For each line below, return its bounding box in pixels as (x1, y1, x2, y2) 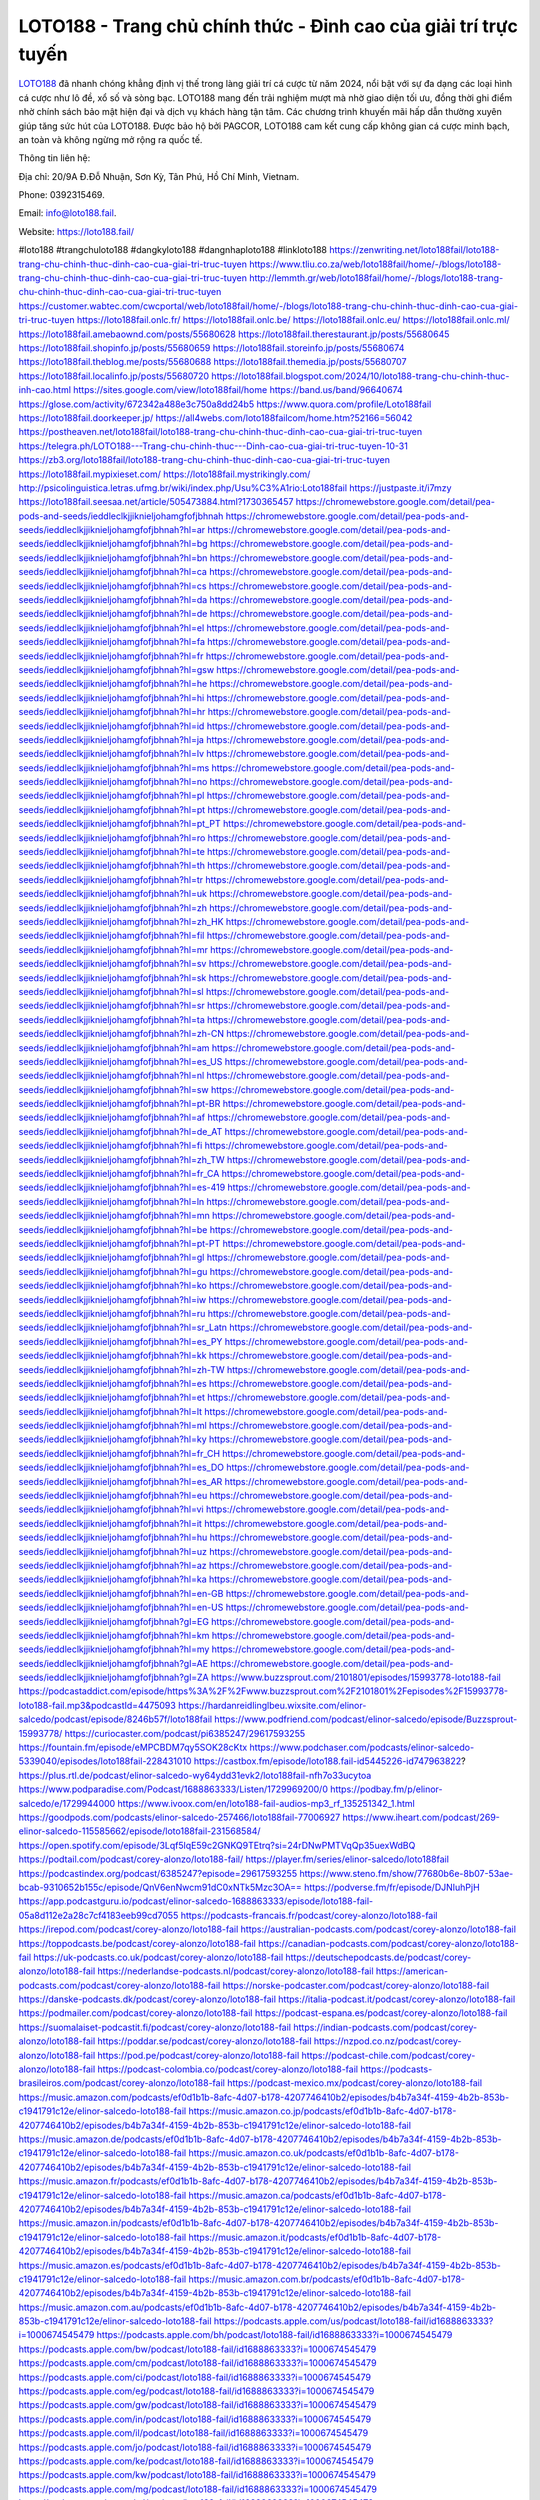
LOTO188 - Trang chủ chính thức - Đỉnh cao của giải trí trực (18, 15, 519, 37)
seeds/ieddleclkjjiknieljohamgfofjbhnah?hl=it (18, 1517, 202, 1529)
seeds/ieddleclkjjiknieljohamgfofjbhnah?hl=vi (18, 1503, 204, 1515)
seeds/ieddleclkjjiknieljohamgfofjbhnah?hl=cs (18, 580, 207, 592)
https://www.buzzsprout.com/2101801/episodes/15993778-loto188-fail (210, 1671, 502, 1684)
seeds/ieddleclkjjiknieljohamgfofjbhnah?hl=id (18, 720, 205, 732)
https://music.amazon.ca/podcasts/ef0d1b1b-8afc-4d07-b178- (188, 2189, 447, 2201)
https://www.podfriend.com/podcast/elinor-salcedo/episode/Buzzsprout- (214, 1713, 518, 1725)
